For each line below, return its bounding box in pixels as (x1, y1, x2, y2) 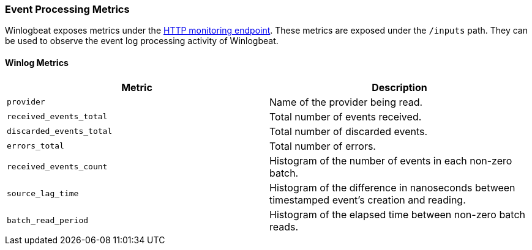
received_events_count (7, 162, 108, 172)
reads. (269, 220, 299, 233)
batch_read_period (7, 216, 89, 226)
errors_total (7, 141, 64, 151)
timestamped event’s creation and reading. (269, 193, 466, 206)
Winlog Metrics (5, 57, 69, 68)
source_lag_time (7, 189, 79, 199)
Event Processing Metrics (5, 3, 130, 15)
